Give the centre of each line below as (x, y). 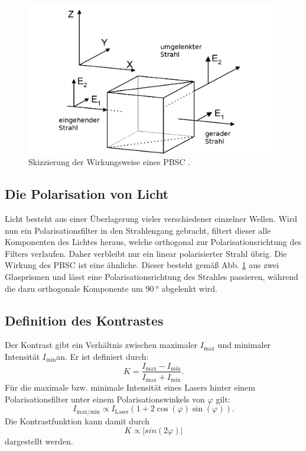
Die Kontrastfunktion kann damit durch (77, 421)
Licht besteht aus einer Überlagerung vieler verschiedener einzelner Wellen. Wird (151, 218)
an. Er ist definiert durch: (102, 356)
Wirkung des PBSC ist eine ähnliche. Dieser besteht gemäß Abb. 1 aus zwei (142, 265)
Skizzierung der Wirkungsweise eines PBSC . (110, 162)
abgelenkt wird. (189, 288)
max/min (88, 412)
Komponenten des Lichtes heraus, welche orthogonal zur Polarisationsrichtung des (153, 242)
